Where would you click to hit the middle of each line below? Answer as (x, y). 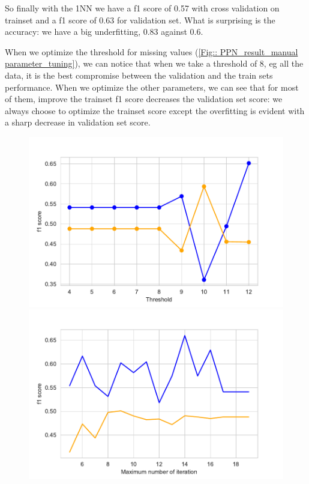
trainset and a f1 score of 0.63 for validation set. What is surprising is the (140, 20)
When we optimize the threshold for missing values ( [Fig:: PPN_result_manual (151, 51)
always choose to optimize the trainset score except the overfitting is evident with (155, 110)
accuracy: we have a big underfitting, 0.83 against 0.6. (104, 32)
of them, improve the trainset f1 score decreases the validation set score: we (144, 99)
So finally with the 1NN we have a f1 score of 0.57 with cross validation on (142, 8)
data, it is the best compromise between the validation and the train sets (139, 75)
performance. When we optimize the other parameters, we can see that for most (152, 87)
